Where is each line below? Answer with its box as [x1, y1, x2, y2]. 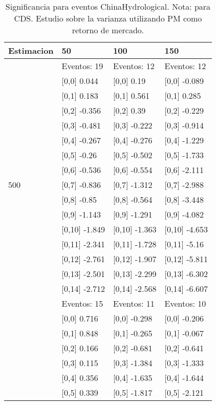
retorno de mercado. [72, 24, 144, 36]
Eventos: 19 [61, 60, 103, 72]
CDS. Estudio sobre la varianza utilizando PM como [14, 12, 202, 24]
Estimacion [8, 45, 54, 56]
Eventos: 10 [164, 297, 206, 309]
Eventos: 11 [113, 297, 155, 309]
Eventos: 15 [61, 297, 103, 309]
